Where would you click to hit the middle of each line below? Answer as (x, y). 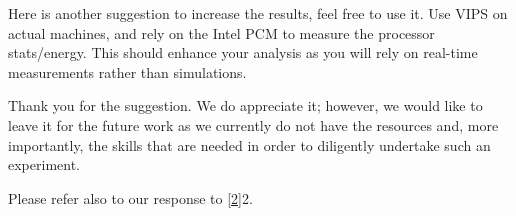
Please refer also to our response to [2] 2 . (130, 197)
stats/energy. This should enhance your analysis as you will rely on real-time (243, 52)
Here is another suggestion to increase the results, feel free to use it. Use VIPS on (258, 13)
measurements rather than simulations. (127, 71)
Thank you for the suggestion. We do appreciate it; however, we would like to (245, 105)
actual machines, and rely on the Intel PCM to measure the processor (221, 32)
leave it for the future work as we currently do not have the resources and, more (253, 124)
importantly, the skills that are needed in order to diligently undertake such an (249, 144)
